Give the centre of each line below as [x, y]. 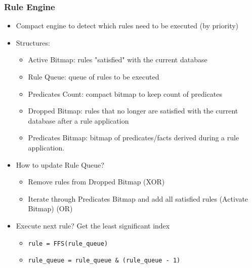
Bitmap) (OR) [50, 208]
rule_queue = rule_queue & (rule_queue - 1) [104, 261]
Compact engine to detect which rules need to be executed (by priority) [127, 26]
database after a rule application [78, 120]
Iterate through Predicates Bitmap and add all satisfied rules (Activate [138, 198]
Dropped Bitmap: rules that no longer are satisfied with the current [133, 111]
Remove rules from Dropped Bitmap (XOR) [96, 182]
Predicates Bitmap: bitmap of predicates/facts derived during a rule [134, 138]
